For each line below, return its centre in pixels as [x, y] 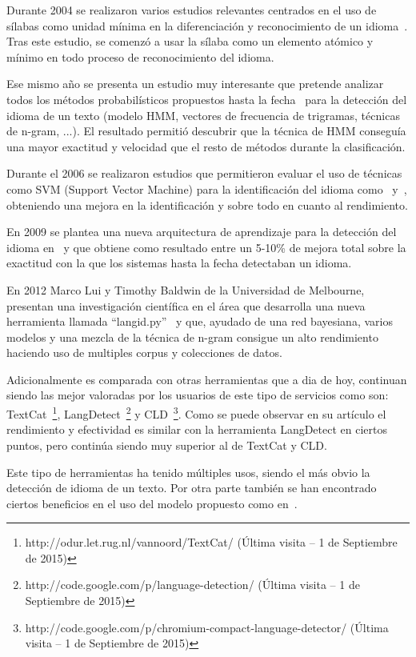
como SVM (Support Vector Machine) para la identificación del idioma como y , [207, 188]
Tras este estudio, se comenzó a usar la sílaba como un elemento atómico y [190, 41]
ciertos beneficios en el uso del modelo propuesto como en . [152, 503]
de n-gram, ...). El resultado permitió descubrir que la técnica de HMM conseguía [206, 131]
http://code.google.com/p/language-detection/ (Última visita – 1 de [192, 585]
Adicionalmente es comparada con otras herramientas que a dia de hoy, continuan [207, 379]
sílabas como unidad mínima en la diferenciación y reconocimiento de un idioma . [207, 25]
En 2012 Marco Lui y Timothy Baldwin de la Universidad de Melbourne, [186, 289]
